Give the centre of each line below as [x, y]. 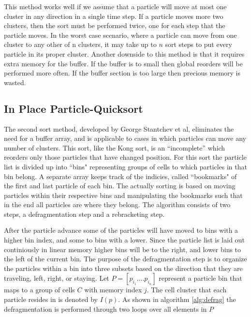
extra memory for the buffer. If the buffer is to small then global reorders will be [123, 63]
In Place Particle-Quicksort [74, 108]
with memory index [113, 290]
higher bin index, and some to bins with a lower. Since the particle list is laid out [124, 240]
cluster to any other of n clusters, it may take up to [80, 44]
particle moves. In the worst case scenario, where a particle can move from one [120, 35]
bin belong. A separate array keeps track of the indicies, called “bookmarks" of [120, 176]
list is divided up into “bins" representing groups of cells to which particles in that [125, 166]
